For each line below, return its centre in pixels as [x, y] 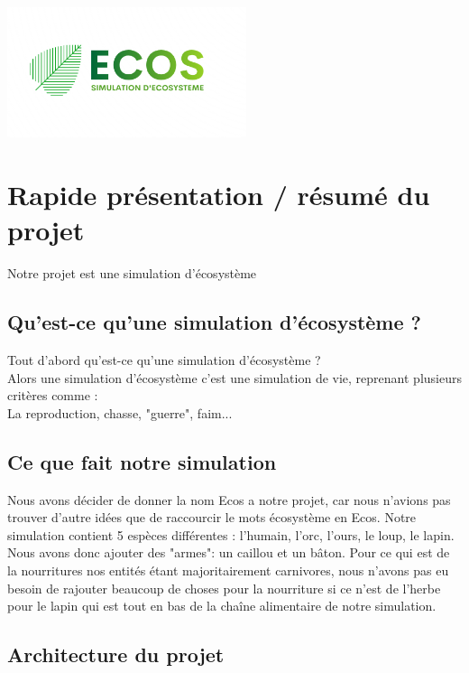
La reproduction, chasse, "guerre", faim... [120, 412]
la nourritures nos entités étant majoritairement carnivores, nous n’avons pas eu [228, 570]
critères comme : [53, 395]
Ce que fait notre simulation [142, 461]
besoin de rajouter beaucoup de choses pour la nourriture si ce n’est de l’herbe [224, 588]
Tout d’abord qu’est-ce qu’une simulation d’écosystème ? [164, 360]
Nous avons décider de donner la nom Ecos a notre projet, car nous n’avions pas [229, 499]
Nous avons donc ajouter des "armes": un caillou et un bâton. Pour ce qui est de [229, 552]
